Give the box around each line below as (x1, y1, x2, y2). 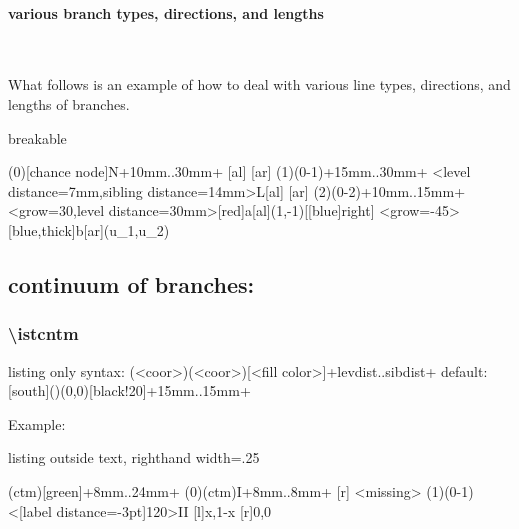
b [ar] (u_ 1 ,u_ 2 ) (75, 219, 170, 240)
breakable (8, 127, 67, 148)
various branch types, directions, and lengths (8, 2, 324, 23)
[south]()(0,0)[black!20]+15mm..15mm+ (8, 380, 251, 401)
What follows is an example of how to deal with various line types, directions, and (8, 74, 511, 95)
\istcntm (8, 321, 79, 346)
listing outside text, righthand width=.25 (8, 447, 260, 468)
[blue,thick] (8, 219, 76, 240)
